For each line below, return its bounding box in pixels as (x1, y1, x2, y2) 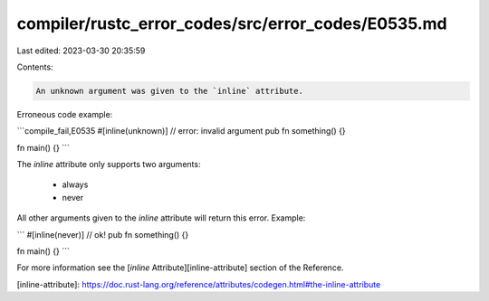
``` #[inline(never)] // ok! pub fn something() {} (16, 229, 189, 240)
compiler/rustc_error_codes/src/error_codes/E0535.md (16, 14, 447, 33)
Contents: (16, 61, 53, 72)
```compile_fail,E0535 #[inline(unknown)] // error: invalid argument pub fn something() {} (16, 126, 346, 136)
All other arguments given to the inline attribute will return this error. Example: (16, 212, 306, 223)
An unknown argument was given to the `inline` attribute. (35, 86, 303, 96)
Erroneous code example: (16, 108, 113, 119)
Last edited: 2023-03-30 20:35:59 (16, 45, 146, 56)
